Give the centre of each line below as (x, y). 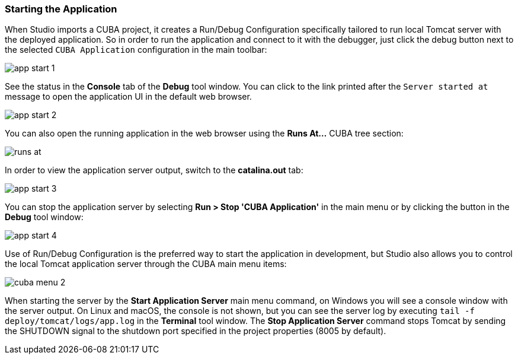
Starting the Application (61, 9)
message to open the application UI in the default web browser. (128, 97)
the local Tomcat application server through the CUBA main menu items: (146, 264)
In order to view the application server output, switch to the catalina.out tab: (154, 170)
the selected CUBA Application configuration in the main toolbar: (136, 50)
